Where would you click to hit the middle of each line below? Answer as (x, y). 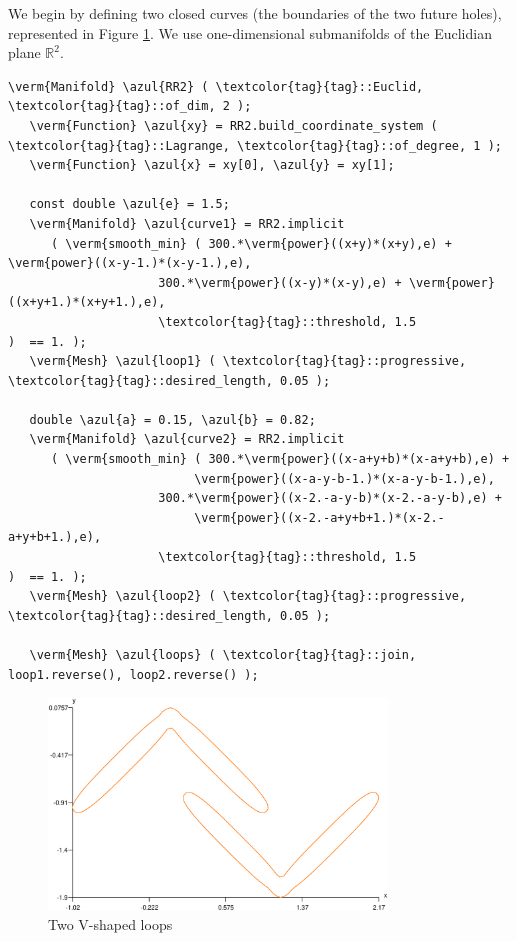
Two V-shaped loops (110, 924)
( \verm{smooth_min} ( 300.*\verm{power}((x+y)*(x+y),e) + (251, 243)
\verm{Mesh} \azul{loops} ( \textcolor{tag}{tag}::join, (223, 655)
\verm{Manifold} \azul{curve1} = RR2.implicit (187, 223)
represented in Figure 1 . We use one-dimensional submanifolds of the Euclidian (250, 32)
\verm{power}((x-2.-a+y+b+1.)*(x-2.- (319, 517)
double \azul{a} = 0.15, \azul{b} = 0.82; (172, 419)
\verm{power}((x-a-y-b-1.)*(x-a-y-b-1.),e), (344, 478)
